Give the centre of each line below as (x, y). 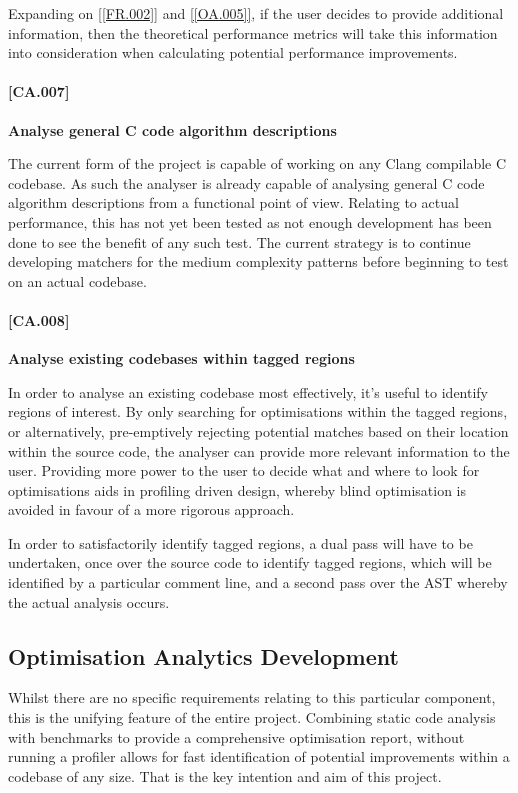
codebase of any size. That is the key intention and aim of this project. (225, 775)
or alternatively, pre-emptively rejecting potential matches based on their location (258, 430)
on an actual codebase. (77, 280)
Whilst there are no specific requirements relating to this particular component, (252, 697)
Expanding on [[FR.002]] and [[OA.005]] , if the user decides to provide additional (256, 13)
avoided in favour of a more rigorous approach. (151, 509)
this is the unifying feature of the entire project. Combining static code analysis (252, 717)
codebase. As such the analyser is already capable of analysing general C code (246, 182)
